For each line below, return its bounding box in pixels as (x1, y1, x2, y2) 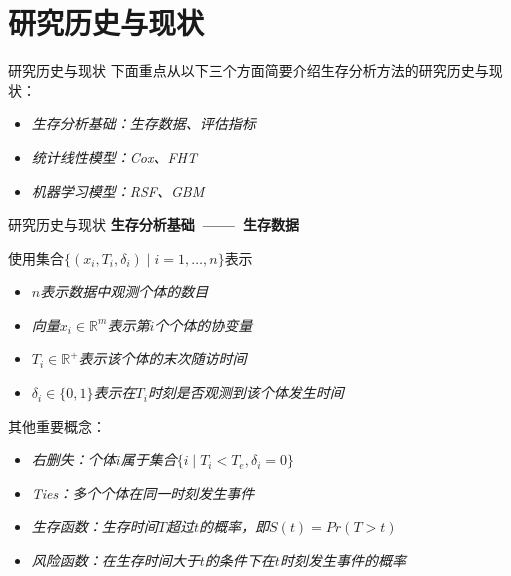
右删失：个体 (31, 449, 116, 470)
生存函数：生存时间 (31, 516, 158, 537)
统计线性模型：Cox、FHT (31, 146, 198, 167)
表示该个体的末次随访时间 (78, 348, 247, 369)
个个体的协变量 (154, 314, 253, 335)
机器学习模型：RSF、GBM (31, 180, 205, 201)
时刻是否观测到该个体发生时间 (147, 382, 344, 403)
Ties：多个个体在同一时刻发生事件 (31, 482, 255, 503)
